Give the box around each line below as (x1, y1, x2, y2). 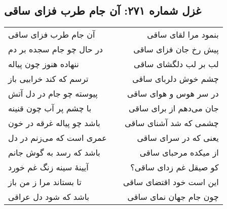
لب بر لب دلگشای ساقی (134, 58, 219, 70)
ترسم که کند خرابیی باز (8, 73, 89, 85)
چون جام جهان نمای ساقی (127, 191, 219, 203)
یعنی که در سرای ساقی (137, 132, 219, 144)
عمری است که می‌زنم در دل (8, 132, 107, 144)
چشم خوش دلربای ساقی (132, 73, 219, 85)
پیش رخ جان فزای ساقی (133, 43, 219, 55)
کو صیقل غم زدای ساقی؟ (130, 161, 219, 173)
